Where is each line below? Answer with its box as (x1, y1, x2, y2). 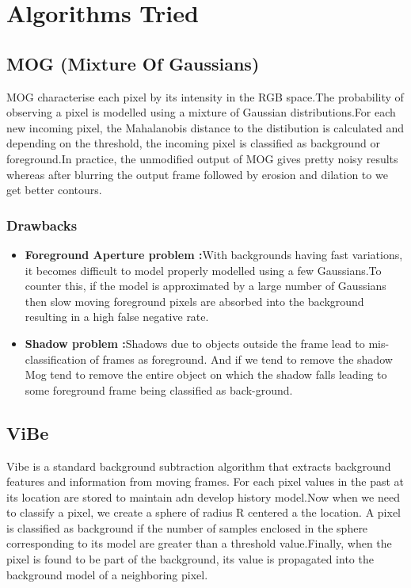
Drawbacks (6, 215, 78, 235)
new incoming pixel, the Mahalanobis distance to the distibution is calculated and (6, 119, 405, 136)
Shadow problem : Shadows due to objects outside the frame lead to (25, 334, 365, 351)
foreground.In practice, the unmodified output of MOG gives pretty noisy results (6, 150, 398, 166)
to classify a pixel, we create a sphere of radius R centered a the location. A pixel (6, 504, 401, 521)
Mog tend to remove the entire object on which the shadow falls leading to (25, 366, 387, 383)
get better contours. (6, 181, 102, 198)
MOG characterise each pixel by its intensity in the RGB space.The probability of (6, 88, 404, 105)
